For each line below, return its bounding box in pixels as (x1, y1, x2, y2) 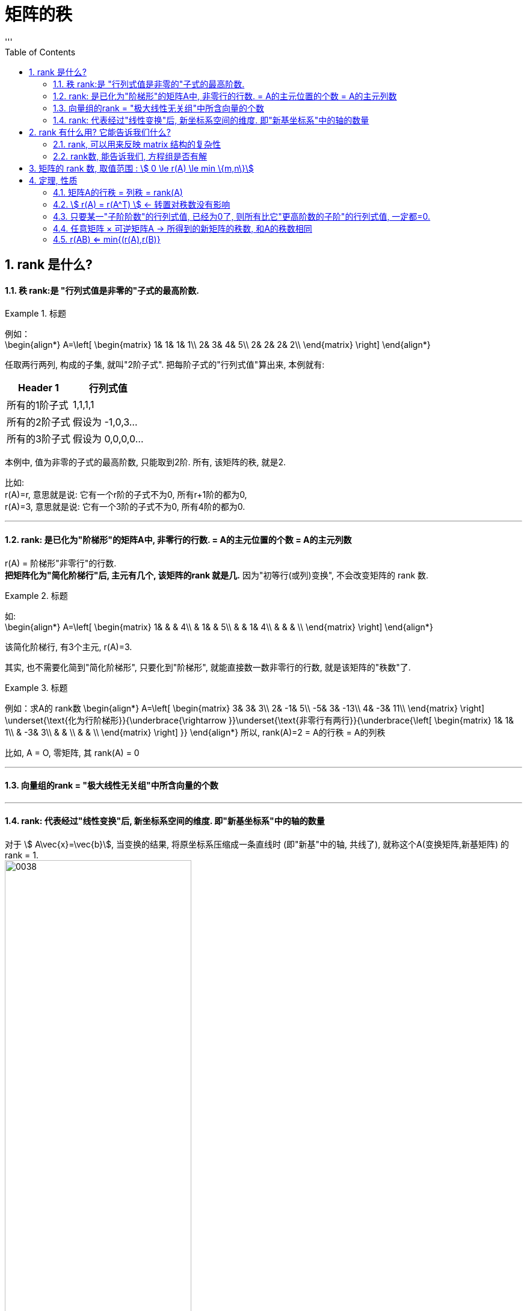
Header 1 (18, 382, 59, 394)
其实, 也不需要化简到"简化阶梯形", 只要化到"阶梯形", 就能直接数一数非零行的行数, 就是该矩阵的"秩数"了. (5, 662, 411, 672)
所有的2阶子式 (7, 416, 70, 429)
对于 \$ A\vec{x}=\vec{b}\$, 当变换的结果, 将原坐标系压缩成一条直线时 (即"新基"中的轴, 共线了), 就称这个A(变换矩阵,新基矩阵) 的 (5, 839, 509, 850)
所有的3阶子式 (7, 433, 70, 445)
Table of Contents (5, 46, 76, 57)
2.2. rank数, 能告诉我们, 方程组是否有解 (53, 150, 208, 161)
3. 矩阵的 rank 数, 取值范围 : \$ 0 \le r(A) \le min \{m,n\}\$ (29, 163, 254, 173)
